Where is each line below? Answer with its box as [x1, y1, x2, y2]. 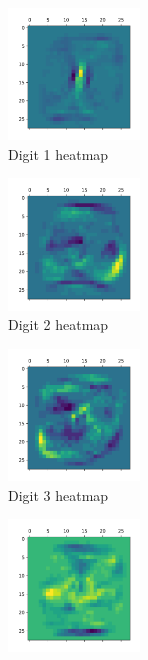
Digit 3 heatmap [8, 484, 109, 505]
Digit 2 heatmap [8, 314, 109, 335]
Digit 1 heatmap [8, 143, 109, 164]
